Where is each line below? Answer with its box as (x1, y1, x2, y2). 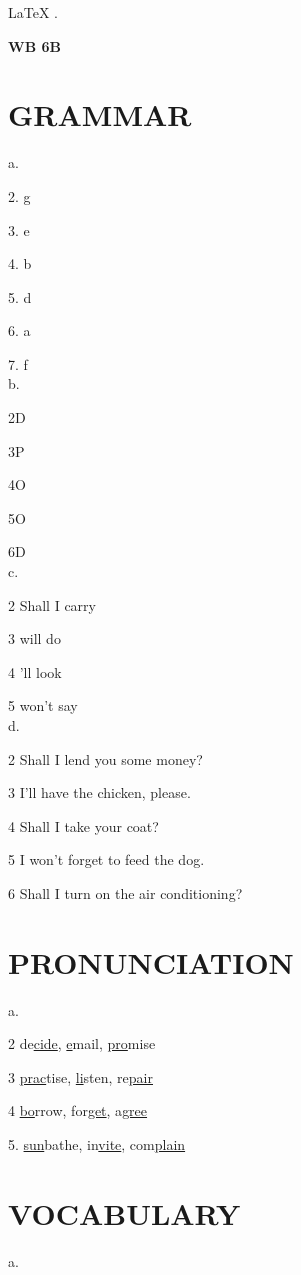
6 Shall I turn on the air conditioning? (8, 882, 243, 903)
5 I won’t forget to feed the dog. (8, 849, 205, 870)
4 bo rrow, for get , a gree (8, 1100, 148, 1121)
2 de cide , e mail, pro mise (8, 1033, 156, 1054)
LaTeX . (8, 2, 58, 22)
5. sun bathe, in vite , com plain (8, 1134, 186, 1155)
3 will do (8, 628, 61, 649)
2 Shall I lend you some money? (8, 748, 203, 769)
